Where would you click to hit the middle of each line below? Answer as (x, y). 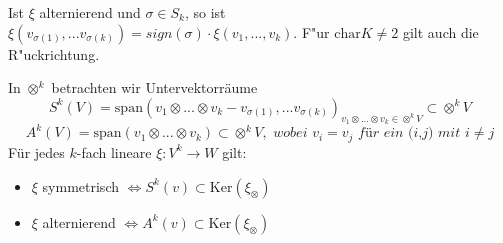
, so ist (205, 12)
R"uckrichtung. (54, 53)
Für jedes (36, 151)
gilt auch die (440, 31)
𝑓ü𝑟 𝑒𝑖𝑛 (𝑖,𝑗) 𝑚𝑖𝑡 (409, 133)
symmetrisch (80, 185)
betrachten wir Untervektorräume (154, 87)
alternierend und (90, 12)
